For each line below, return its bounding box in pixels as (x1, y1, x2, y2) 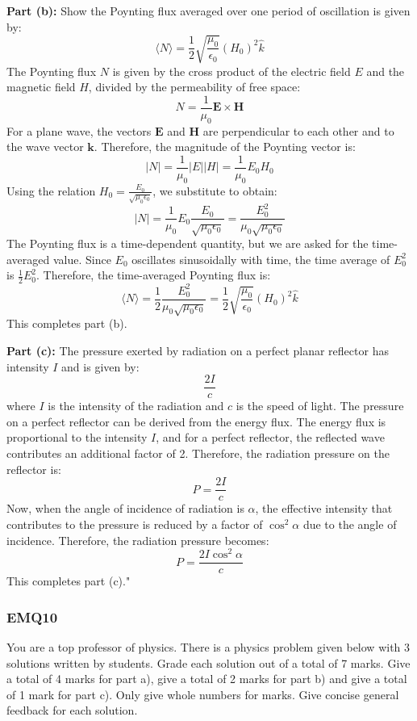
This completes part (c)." (6, 572, 131, 589)
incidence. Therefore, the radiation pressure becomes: (6, 531, 269, 548)
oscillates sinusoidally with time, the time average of (131, 250, 390, 267)
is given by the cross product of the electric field (112, 62, 351, 79)
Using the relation (6, 182, 96, 199)
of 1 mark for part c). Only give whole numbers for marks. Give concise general (6, 685, 399, 702)
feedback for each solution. (6, 702, 138, 719)
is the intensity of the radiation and (48, 397, 224, 414)
